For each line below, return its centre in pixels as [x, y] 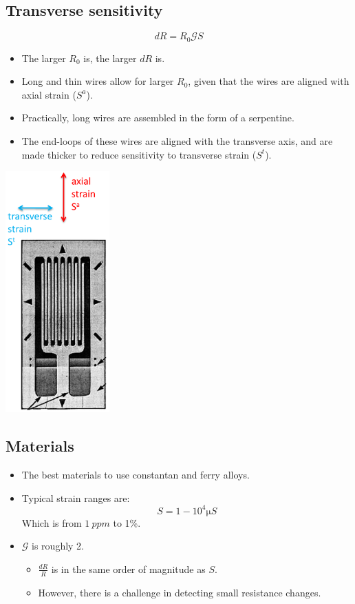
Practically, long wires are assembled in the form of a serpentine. [158, 118]
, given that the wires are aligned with [269, 81]
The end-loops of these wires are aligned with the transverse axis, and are [177, 141]
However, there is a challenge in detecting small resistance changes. [180, 592]
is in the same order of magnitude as [128, 568]
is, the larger [110, 58]
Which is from [52, 522]
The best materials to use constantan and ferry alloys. [136, 475]
